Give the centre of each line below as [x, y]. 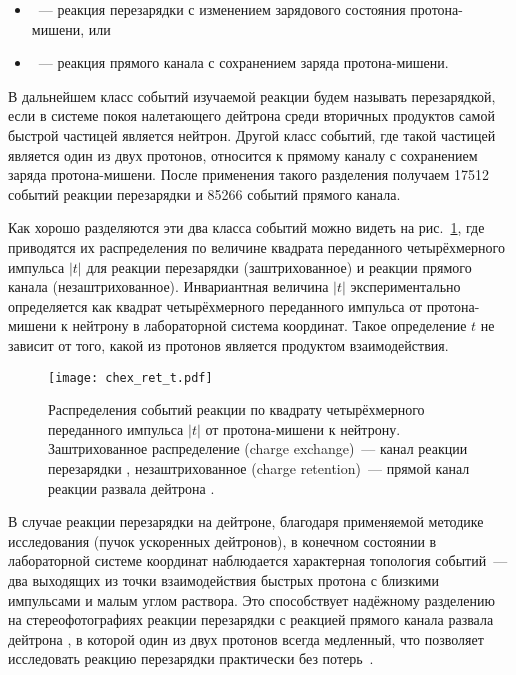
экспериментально [405, 286]
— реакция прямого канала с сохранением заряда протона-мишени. [243, 62]
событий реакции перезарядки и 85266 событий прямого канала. [204, 193]
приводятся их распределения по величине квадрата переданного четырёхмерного [256, 246]
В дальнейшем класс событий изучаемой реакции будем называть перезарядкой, [252, 95]
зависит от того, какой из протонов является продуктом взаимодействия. [228, 344]
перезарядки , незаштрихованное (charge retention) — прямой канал [259, 467]
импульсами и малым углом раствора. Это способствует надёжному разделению [251, 599]
